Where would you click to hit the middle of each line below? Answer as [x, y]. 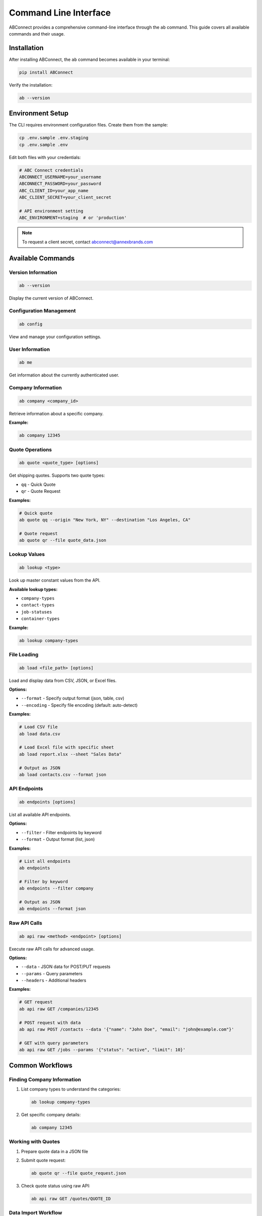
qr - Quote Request [41, 491]
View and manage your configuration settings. [55, 337]
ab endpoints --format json [52, 909]
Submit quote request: [43, 1160]
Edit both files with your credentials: [45, 157]
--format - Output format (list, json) [58, 840]
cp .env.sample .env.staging [54, 138]
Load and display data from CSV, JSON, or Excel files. [63, 680]
